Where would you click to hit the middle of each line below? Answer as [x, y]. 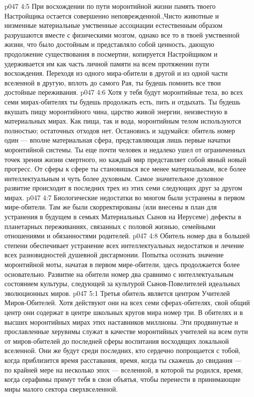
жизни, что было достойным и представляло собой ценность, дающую [109, 44]
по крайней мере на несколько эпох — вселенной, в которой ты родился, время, [124, 369]
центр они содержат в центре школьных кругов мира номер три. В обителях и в [124, 312]
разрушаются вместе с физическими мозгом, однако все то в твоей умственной [122, 34]
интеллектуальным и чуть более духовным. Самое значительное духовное [114, 178]
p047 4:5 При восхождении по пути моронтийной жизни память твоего [110, 6]
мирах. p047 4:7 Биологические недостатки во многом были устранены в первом [125, 197]
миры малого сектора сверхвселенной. [61, 388]
